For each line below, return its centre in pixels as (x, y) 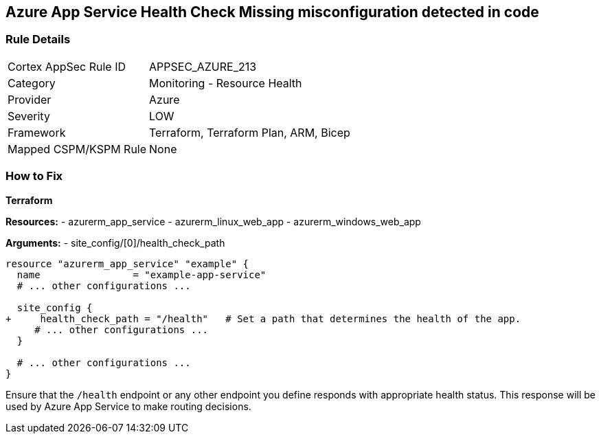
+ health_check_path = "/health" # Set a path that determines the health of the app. (263, 318)
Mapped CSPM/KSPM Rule (77, 149)
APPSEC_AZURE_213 (203, 66)
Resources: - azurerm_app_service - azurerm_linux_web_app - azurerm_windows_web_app (213, 221)
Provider (30, 99)
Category (32, 83)
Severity (29, 116)
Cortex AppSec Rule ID (67, 66)
